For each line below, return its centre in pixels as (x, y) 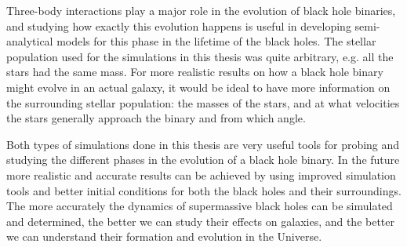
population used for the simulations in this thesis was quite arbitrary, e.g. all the (200, 56)
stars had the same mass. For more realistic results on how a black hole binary (195, 72)
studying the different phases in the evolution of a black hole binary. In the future (203, 160)
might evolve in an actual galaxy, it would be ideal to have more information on (198, 87)
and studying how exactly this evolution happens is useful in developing (179, 25)
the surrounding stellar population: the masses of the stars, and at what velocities (203, 102)
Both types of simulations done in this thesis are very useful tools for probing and (203, 144)
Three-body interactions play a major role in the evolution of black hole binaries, (201, 10)
